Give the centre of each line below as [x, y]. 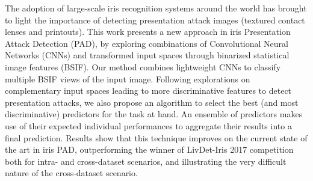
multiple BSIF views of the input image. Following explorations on [128, 78]
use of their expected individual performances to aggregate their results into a [148, 125]
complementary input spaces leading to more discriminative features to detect [148, 91]
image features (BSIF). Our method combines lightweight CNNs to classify [143, 66]
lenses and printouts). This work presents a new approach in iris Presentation [148, 32]
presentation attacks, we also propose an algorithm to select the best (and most [152, 102]
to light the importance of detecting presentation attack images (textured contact [155, 20]
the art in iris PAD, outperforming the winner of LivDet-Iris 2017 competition [149, 149]
